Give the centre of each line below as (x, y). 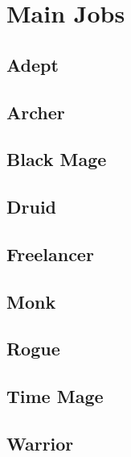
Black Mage (57, 159)
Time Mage (55, 396)
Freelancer (50, 253)
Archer (36, 112)
